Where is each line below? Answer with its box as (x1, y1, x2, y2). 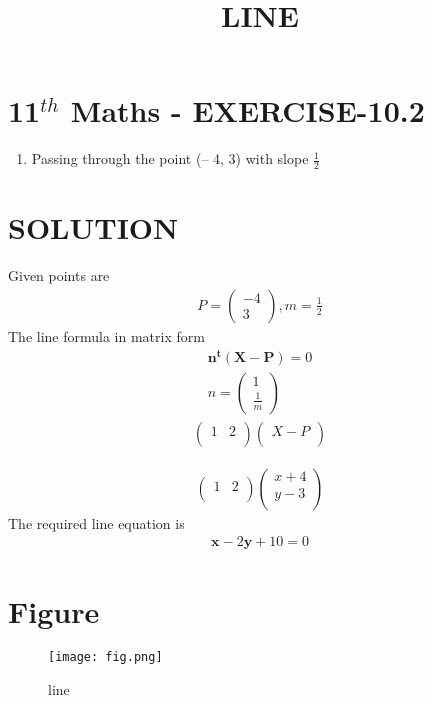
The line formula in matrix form (8, 325, 205, 346)
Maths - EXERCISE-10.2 (70, 90, 425, 131)
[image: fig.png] (48, 650, 163, 665)
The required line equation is (8, 512, 185, 533)
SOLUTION (8, 207, 179, 248)
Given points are (8, 265, 110, 286)
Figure (8, 590, 100, 631)
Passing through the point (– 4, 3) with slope (31, 148, 309, 169)
